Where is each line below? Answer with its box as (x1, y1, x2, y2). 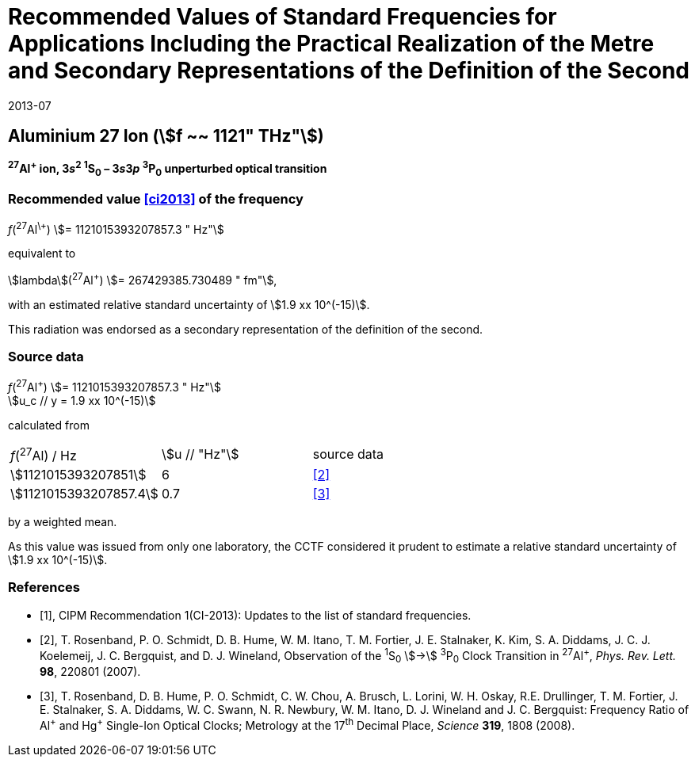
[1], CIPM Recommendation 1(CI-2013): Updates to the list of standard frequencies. (40, 608, 472, 622)
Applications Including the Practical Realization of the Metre (8, 30, 655, 57)
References (8, 579, 80, 596)
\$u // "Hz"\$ (161, 446, 239, 463)
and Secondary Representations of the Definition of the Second (8, 57, 689, 84)
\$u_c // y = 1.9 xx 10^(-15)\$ (8, 393, 156, 407)
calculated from (8, 418, 90, 432)
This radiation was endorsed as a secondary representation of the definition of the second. (8, 322, 483, 337)
